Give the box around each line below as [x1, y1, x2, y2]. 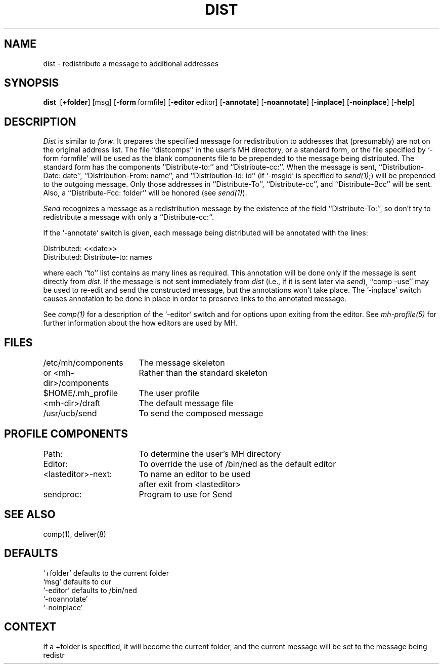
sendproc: [43, 489, 82, 499]
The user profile [139, 388, 200, 399]
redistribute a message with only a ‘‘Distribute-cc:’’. [43, 213, 214, 222]
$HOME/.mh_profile [43, 388, 118, 399]
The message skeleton [139, 358, 225, 368]
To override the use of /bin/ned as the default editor [139, 458, 336, 469]
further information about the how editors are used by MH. [43, 319, 238, 328]
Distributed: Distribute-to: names [43, 253, 152, 262]
